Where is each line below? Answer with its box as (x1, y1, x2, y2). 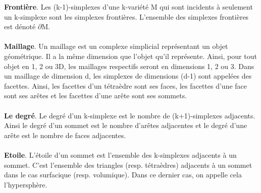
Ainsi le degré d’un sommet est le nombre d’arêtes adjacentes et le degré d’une (4, 120, 247, 131)
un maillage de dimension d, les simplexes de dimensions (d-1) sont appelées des (4, 71, 252, 81)
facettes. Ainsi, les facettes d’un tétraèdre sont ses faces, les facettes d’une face (4, 80, 247, 91)
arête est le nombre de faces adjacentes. (4, 130, 126, 140)
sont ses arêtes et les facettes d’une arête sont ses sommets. (4, 90, 187, 101)
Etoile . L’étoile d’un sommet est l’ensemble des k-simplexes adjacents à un (4, 149, 237, 160)
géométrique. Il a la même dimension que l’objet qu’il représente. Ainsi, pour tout (4, 50, 257, 61)
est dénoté (4, 21, 36, 32)
